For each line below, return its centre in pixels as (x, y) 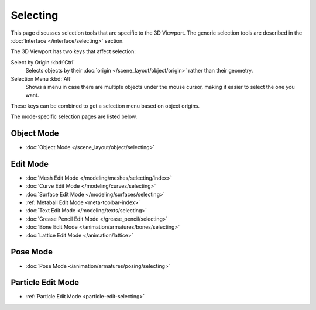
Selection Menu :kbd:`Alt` (42, 78)
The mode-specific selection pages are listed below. (74, 116)
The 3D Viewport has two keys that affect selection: (73, 51)
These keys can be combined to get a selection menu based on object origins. (105, 106)
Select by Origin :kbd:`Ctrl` (43, 62)
